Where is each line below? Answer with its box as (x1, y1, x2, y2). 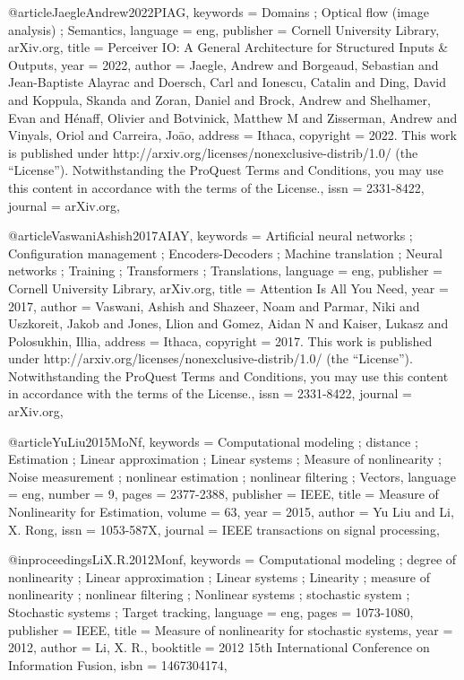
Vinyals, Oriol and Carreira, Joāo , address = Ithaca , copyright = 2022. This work (8, 126, 457, 144)
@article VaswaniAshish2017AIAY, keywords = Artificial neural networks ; (8, 226, 413, 245)
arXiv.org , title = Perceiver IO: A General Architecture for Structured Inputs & (8, 38, 449, 57)
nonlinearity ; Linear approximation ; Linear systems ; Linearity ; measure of (8, 567, 430, 586)
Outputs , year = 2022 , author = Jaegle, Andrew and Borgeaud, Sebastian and (8, 55, 439, 74)
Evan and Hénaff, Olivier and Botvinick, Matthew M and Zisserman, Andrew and (8, 108, 458, 126)
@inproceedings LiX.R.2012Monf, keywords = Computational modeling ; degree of (8, 550, 457, 569)
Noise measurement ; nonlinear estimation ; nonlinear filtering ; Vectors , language (8, 466, 456, 485)
